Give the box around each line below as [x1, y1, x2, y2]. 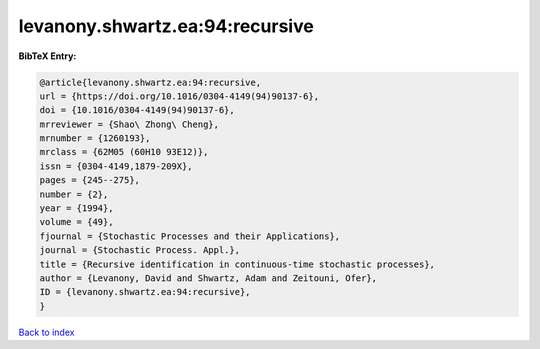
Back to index [18, 326, 75, 338]
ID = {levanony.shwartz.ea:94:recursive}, [39, 286, 251, 298]
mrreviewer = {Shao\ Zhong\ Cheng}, [39, 118, 220, 130]
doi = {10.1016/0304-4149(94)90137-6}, [39, 105, 235, 116]
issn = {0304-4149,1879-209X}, [39, 160, 194, 172]
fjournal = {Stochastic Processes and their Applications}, [39, 230, 341, 242]
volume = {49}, [39, 216, 114, 228]
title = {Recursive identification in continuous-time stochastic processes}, [39, 258, 435, 270]
